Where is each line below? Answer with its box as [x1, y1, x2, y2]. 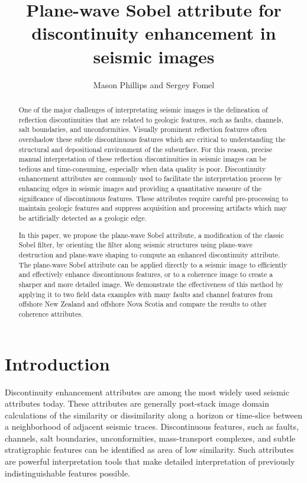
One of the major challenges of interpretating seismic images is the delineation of [18, 104, 268, 114]
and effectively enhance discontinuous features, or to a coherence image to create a [18, 269, 273, 279]
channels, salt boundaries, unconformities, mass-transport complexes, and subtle [5, 432, 296, 444]
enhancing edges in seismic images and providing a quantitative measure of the [18, 183, 262, 194]
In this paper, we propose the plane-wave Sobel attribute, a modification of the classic [18, 230, 284, 240]
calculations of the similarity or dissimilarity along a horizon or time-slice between [5, 408, 303, 421]
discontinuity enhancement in [31, 21, 276, 45]
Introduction [5, 351, 110, 375]
